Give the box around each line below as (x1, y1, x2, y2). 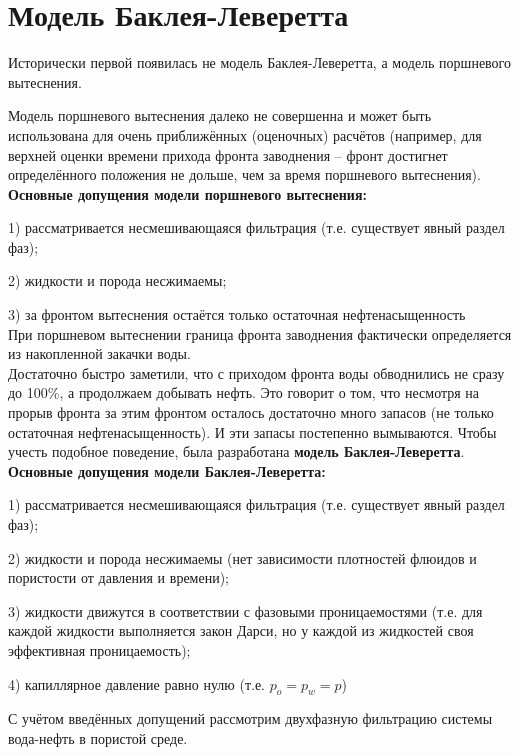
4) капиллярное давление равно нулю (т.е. (8, 673, 266, 694)
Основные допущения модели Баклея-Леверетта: (8, 460, 326, 481)
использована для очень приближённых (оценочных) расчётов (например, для (8, 124, 482, 145)
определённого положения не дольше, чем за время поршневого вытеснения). (8, 164, 481, 185)
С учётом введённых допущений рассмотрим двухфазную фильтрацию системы (8, 708, 493, 729)
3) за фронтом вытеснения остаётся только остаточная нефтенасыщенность (8, 304, 466, 325)
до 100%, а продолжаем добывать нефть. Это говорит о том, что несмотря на (8, 382, 480, 403)
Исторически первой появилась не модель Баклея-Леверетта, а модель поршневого (8, 52, 512, 73)
